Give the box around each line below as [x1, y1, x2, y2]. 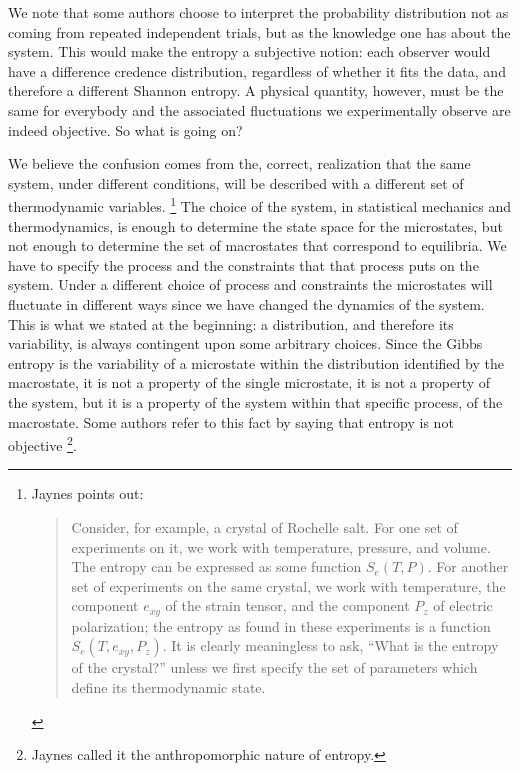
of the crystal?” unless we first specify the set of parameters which [71, 657, 478, 678]
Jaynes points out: [31, 483, 144, 504]
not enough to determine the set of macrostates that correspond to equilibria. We [8, 235, 507, 256]
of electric [433, 595, 493, 616]
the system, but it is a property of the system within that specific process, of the [8, 391, 503, 412]
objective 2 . [8, 432, 77, 455]
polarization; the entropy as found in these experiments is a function [71, 615, 491, 636]
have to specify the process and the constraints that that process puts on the [8, 254, 479, 275]
